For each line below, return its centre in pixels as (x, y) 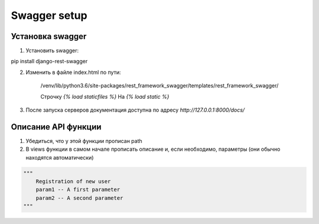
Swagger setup (49, 15)
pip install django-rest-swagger (49, 61)
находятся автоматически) (60, 157)
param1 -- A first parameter (78, 190)
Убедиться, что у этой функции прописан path (84, 141)
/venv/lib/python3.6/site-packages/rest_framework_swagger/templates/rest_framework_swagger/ (159, 86)
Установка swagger (49, 36)
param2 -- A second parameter (79, 198)
